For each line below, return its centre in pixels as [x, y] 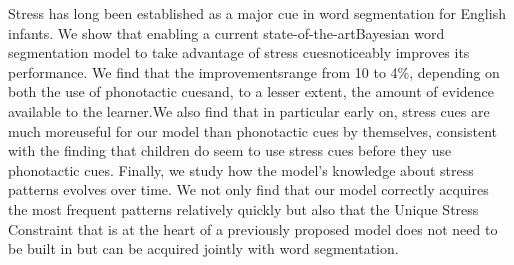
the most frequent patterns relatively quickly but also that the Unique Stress [243, 208]
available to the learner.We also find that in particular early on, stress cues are [249, 110]
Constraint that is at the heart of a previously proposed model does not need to [253, 228]
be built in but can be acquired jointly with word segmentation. [203, 248]
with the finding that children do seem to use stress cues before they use [230, 150]
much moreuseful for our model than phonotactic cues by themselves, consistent [252, 130]
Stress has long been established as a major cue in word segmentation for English [257, 13]
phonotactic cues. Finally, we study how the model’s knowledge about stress [241, 169]
